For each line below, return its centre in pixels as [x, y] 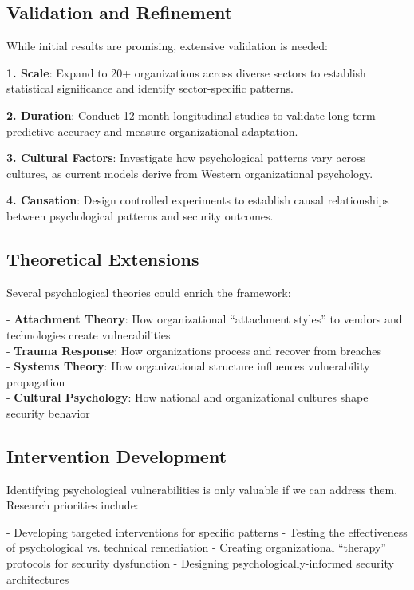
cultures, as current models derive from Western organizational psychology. [190, 173]
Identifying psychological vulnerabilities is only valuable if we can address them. [202, 489]
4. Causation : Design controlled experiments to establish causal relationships [198, 200]
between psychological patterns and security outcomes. [140, 215]
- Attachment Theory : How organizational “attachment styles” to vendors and [205, 319]
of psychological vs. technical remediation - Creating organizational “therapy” [196, 547]
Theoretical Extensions [103, 258]
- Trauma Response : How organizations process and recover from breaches [194, 350]
